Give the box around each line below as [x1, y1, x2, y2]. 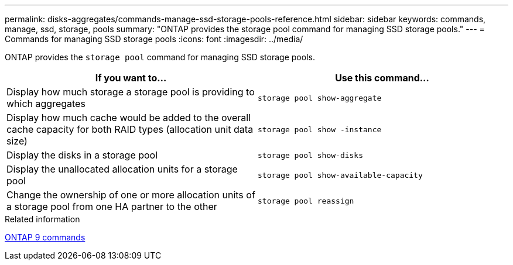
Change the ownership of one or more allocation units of [6, 189, 255, 201]
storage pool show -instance [258, 125, 382, 134]
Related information [5, 214, 80, 224]
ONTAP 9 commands [5, 232, 85, 242]
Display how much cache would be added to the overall [6, 112, 251, 123]
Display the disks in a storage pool [6, 149, 158, 161]
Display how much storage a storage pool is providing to [6, 86, 255, 98]
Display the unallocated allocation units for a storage [6, 163, 238, 175]
